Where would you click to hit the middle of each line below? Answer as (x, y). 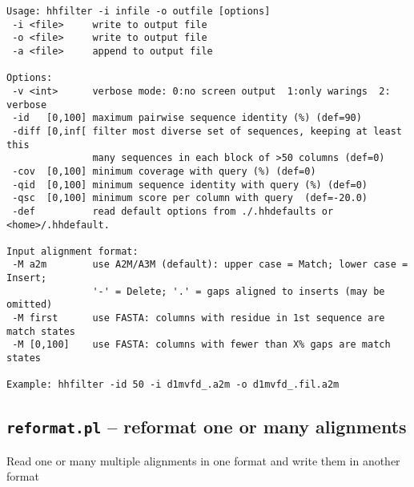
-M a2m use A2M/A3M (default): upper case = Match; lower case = (210, 265)
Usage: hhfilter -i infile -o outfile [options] (139, 11)
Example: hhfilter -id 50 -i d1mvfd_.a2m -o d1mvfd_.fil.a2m (173, 385)
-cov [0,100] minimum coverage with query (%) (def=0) (164, 171)
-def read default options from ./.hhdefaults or (173, 211)
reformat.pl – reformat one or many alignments (207, 427)
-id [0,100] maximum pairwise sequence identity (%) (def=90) (187, 118)
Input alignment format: (72, 251)
